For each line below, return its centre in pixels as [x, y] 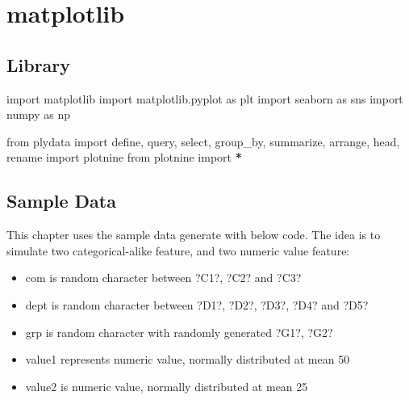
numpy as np [39, 114]
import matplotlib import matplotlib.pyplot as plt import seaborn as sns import [205, 98]
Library [39, 64]
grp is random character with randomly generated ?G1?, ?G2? [179, 332]
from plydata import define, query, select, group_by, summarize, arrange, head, [203, 141]
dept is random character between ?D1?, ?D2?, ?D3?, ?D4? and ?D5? [197, 304]
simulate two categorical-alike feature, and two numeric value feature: [178, 250]
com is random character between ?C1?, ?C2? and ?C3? [163, 278]
